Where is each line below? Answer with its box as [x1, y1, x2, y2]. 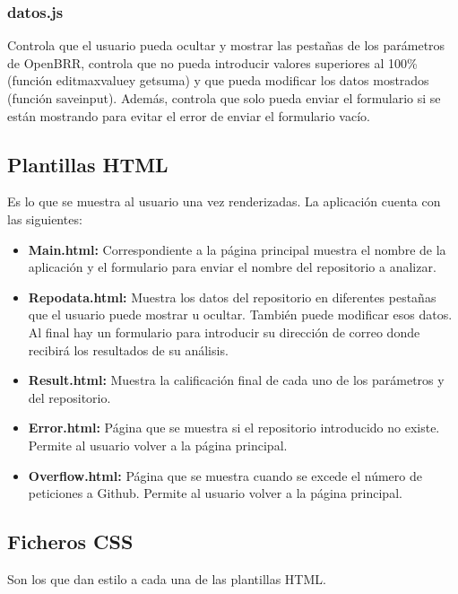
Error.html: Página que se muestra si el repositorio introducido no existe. [28, 418, 440, 437]
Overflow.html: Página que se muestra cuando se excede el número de [28, 466, 422, 485]
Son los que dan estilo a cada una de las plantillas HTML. [7, 569, 326, 588]
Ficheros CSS [7, 528, 134, 555]
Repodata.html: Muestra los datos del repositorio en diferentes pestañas [28, 287, 436, 306]
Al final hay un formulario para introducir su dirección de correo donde [28, 322, 420, 341]
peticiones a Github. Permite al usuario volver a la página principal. [28, 484, 402, 502]
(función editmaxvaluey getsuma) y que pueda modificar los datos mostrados [7, 71, 429, 90]
